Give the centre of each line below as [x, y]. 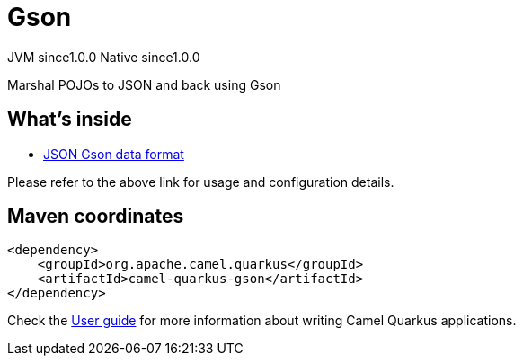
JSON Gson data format [114, 154]
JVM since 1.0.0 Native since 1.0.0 [104, 57]
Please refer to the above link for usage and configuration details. [201, 181]
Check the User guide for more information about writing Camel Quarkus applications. [262, 321]
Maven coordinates [96, 217]
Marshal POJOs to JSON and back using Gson [144, 84]
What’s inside [70, 120]
